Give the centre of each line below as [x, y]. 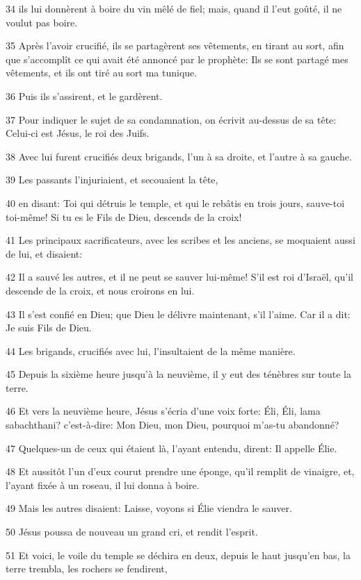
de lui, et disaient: [44, 253]
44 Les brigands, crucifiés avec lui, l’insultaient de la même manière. [151, 350]
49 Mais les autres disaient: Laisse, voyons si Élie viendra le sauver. [149, 508]
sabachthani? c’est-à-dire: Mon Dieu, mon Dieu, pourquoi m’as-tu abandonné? [173, 425]
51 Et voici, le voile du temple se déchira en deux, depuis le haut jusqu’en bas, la [178, 555]
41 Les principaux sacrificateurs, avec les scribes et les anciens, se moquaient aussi [180, 240]
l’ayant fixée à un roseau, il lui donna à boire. [103, 484]
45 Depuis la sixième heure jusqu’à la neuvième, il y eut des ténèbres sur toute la [178, 374]
